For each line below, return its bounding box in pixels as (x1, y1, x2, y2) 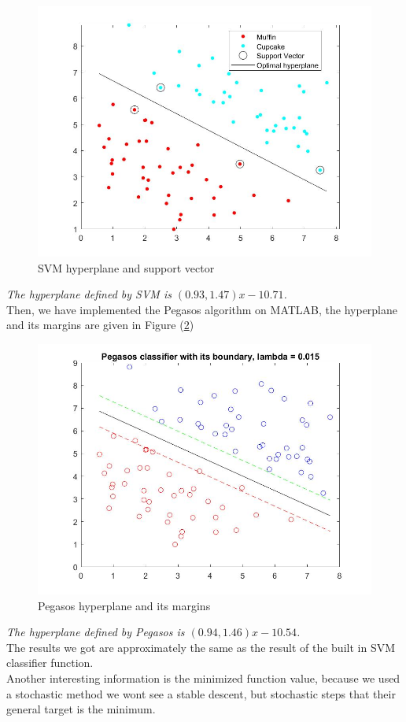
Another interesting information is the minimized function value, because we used (6, 669, 400, 686)
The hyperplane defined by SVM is (6, 286, 172, 302)
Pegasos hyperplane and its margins (38, 597, 211, 613)
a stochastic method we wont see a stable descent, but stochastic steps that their (6, 685, 396, 702)
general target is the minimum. (6, 701, 156, 717)
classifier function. (6, 654, 94, 671)
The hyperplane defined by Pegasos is (6, 624, 185, 640)
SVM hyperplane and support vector (38, 259, 215, 276)
